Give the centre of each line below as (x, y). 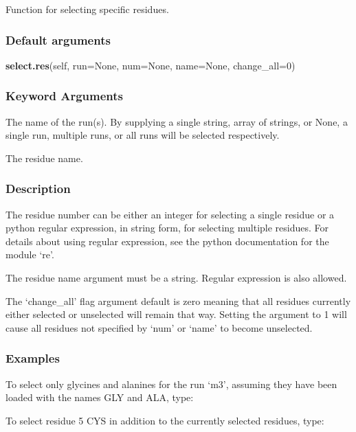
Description (38, 189)
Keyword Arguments (65, 96)
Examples (33, 358)
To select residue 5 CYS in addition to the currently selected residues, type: (165, 420)
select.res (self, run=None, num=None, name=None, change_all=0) (151, 65)
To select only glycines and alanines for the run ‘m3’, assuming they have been (171, 384)
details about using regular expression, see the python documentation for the (167, 241)
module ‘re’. (30, 254)
